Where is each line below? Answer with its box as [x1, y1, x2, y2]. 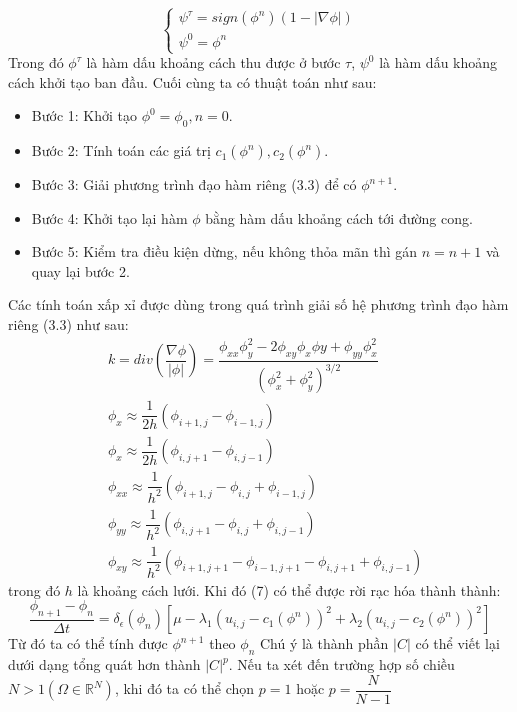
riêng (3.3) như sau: [8, 314, 129, 335]
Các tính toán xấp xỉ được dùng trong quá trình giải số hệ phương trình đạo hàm [8, 294, 509, 315]
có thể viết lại [415, 633, 500, 654]
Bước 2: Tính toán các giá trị [31, 140, 211, 161]
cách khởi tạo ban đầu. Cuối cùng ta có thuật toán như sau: [8, 71, 377, 92]
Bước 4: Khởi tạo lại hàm [31, 207, 188, 228]
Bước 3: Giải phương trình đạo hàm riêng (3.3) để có [31, 174, 357, 195]
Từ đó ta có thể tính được [8, 633, 168, 654]
